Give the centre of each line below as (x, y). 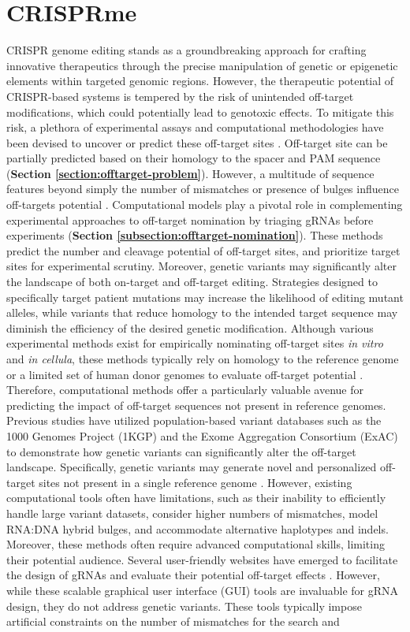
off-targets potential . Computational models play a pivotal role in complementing (205, 204)
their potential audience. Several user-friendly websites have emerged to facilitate (202, 559)
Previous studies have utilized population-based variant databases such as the (194, 420)
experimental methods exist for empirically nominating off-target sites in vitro (195, 343)
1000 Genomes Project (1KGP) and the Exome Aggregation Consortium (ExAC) (202, 435)
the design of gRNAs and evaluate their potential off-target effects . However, (193, 575)
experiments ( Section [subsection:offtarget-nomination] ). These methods (195, 235)
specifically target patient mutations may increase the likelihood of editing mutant (205, 297)
